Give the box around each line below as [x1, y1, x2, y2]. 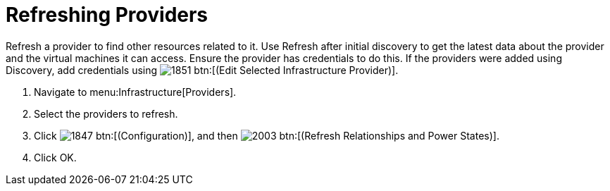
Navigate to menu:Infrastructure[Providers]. [34, 85, 237, 98]
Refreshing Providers [6, 3, 208, 27]
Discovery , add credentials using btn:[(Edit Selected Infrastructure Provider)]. [6, 63, 399, 76]
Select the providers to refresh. [34, 107, 178, 120]
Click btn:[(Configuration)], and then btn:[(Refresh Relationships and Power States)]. [34, 129, 499, 142]
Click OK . [34, 151, 77, 164]
